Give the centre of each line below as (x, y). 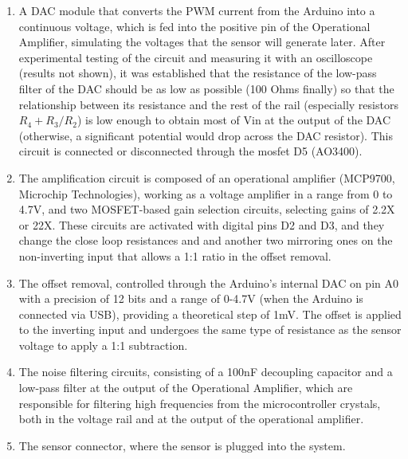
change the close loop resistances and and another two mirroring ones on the (206, 240)
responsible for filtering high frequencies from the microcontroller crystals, (200, 403)
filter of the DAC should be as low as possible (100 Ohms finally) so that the (206, 88)
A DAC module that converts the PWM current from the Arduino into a (197, 10)
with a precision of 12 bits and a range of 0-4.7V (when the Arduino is (191, 298)
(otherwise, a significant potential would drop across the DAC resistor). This (206, 135)
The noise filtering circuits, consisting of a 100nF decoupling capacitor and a (206, 372)
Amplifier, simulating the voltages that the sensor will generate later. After (202, 42)
